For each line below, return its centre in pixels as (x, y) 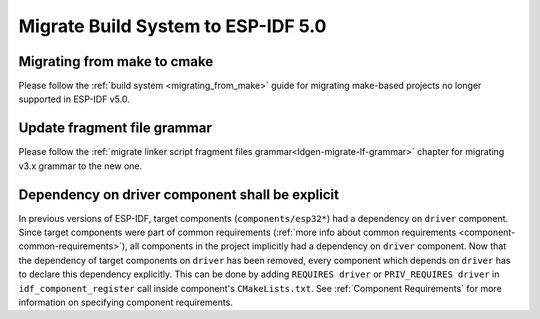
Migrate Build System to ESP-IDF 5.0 (172, 26)
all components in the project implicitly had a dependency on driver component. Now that (318, 246)
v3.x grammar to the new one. (80, 166)
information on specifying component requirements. (126, 302)
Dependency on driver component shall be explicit (179, 194)
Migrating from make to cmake (116, 61)
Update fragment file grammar (115, 128)
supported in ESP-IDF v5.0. (74, 99)
